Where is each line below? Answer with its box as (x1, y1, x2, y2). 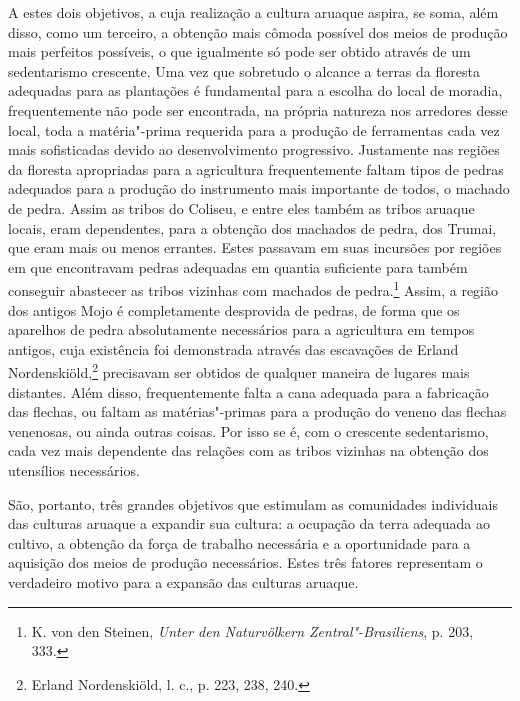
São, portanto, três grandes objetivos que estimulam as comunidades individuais (8, 493, 498, 514)
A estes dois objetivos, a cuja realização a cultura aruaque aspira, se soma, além (8, 2, 499, 22)
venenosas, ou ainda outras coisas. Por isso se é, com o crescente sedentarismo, (8, 420, 489, 441)
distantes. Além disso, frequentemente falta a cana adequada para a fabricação (8, 381, 489, 402)
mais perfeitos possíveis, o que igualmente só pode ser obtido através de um (8, 41, 471, 62)
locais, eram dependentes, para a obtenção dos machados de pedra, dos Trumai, (8, 217, 497, 238)
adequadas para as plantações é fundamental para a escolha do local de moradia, (8, 80, 503, 101)
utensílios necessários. (8, 459, 140, 480)
